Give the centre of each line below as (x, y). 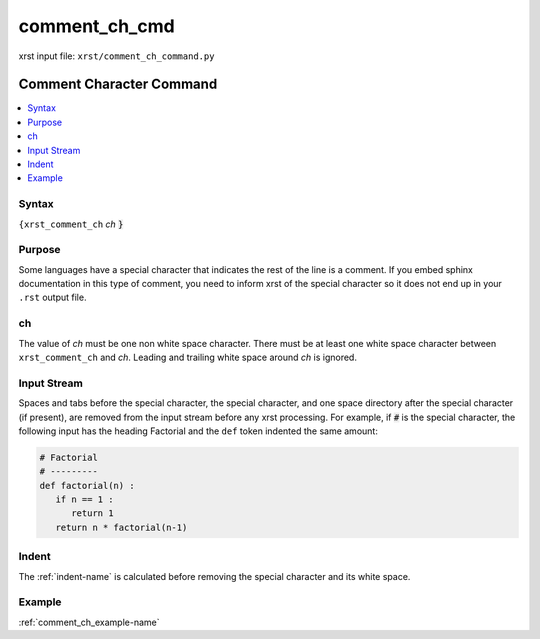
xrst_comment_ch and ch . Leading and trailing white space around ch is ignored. (187, 357)
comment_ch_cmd (96, 26)
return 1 (92, 513)
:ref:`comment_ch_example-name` (89, 622)
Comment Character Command (118, 84)
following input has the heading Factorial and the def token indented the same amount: (198, 431)
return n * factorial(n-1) (121, 527)
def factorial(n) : (87, 485)
